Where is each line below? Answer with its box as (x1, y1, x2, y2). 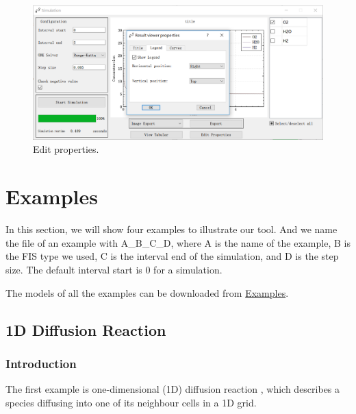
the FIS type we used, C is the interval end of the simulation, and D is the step (5, 249, 339, 263)
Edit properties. (33, 142, 99, 156)
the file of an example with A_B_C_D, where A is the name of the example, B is (5, 235, 351, 249)
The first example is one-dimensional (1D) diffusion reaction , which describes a (5, 382, 340, 396)
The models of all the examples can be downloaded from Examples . (5, 285, 289, 300)
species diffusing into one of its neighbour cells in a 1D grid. (5, 395, 257, 409)
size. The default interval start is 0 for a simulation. (5, 262, 222, 276)
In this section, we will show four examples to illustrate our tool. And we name (5, 222, 338, 236)
